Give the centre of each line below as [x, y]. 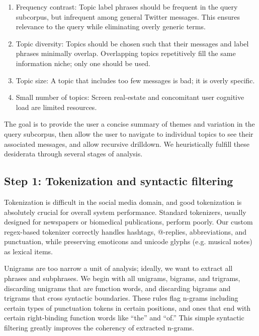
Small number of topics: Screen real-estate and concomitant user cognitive [130, 97]
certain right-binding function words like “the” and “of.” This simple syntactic [124, 318]
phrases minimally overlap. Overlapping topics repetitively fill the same [126, 53]
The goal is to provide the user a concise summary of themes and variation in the [129, 124]
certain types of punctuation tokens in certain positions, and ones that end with [127, 307]
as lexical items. [28, 251]
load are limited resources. [56, 107]
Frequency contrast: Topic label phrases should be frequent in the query [127, 7]
